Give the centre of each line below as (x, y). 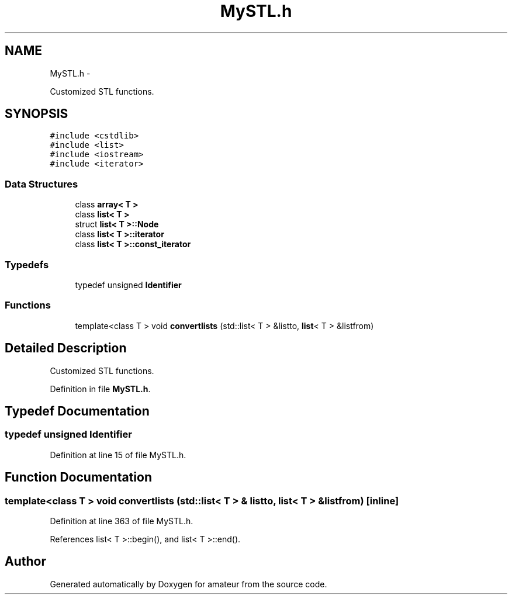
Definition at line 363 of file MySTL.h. (122, 521)
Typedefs (27, 264)
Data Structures (41, 184)
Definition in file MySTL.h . (100, 389)
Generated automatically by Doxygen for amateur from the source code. (188, 584)
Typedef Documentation (77, 411)
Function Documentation (78, 477)
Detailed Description (66, 348)
